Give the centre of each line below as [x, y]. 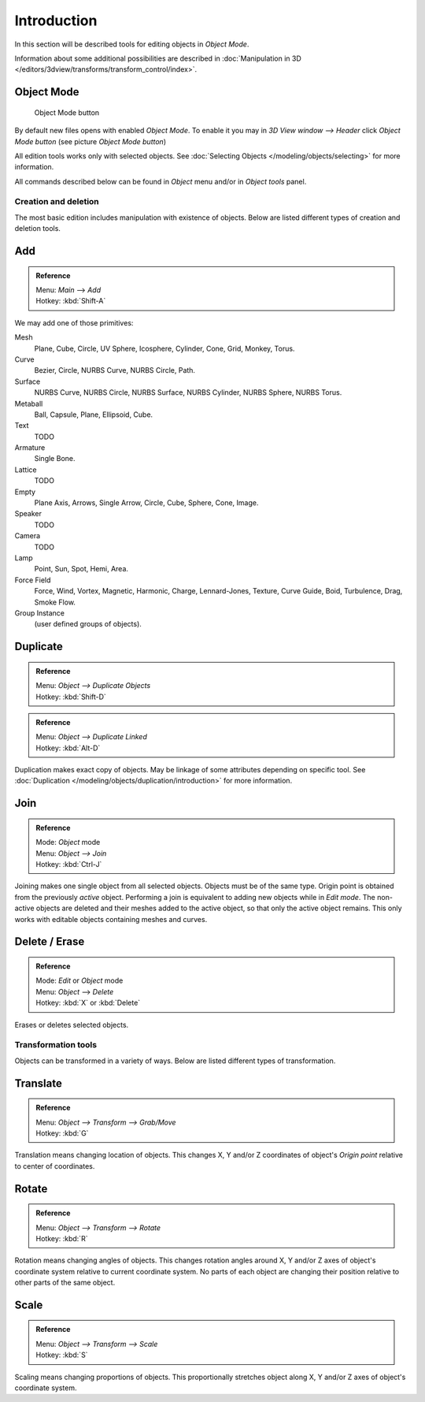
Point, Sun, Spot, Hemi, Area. [81, 569]
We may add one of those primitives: [74, 322]
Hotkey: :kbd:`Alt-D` [68, 748]
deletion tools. [37, 229]
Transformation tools [56, 1045]
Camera [28, 536]
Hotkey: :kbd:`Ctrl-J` [69, 865]
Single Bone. [55, 459]
